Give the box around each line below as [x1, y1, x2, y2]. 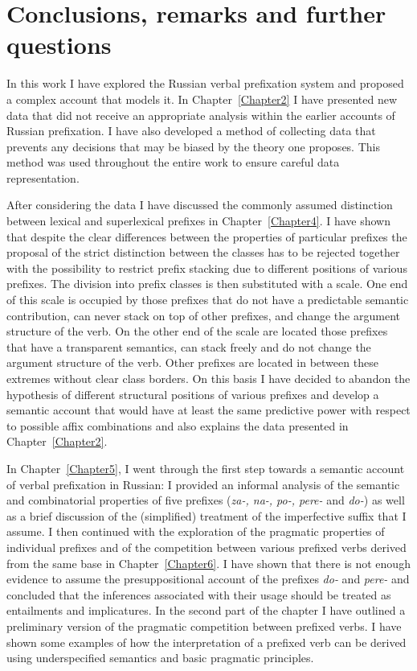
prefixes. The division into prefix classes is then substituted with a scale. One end [6, 275, 408, 292]
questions [6, 28, 112, 61]
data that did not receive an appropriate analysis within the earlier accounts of [6, 106, 395, 123]
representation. [6, 169, 80, 186]
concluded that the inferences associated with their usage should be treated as [6, 586, 391, 603]
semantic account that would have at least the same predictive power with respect [6, 401, 411, 418]
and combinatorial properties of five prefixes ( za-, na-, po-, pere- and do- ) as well [6, 492, 405, 508]
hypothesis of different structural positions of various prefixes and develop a [6, 385, 379, 402]
